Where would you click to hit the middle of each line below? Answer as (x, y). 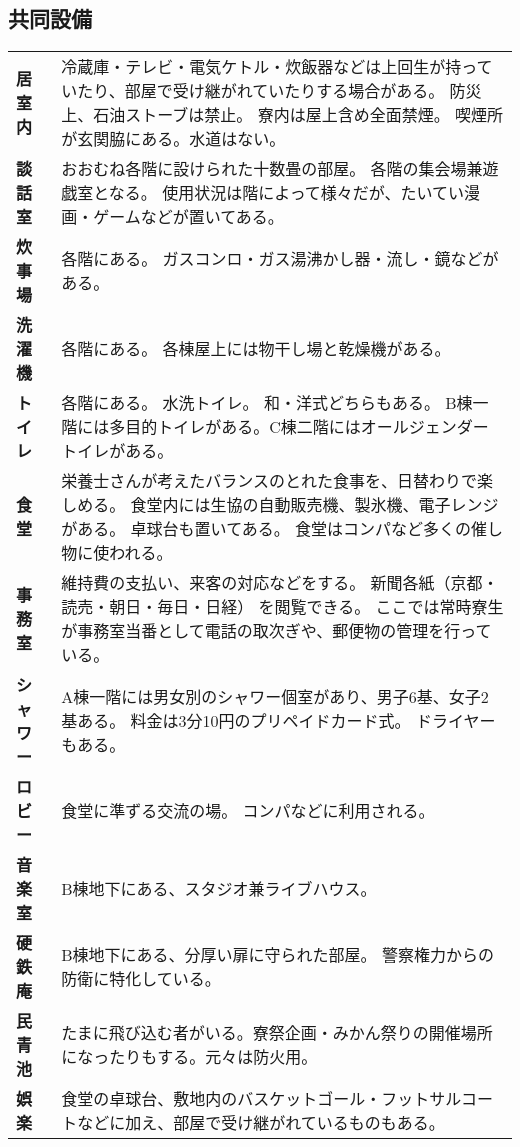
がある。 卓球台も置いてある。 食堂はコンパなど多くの (266, 529)
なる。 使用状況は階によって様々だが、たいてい (286, 193)
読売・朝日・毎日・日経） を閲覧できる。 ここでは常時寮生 (282, 607)
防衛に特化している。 (141, 979)
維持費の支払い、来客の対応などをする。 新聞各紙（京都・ (280, 583)
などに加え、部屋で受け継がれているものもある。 (261, 1123)
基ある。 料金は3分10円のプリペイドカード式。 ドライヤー (278, 721)
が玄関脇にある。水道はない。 (173, 139)
